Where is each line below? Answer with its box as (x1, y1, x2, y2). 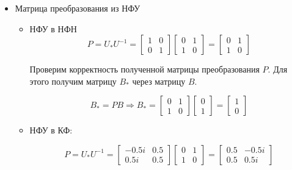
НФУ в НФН (29, 22, 77, 35)
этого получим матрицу (29, 74, 117, 87)
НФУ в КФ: (29, 124, 73, 136)
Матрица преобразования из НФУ (15, 2, 141, 14)
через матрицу (132, 74, 186, 87)
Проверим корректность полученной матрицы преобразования (29, 63, 260, 76)
